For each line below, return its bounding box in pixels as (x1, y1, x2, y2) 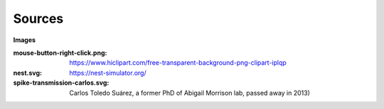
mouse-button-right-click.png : (13, 48, 107, 57)
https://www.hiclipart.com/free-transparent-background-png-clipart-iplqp (69, 58, 287, 67)
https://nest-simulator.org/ (69, 68, 146, 77)
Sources (13, 11, 64, 26)
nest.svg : (13, 68, 43, 77)
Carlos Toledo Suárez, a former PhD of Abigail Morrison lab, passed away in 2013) (69, 88, 311, 97)
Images (13, 36, 36, 44)
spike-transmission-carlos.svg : (13, 78, 110, 87)
